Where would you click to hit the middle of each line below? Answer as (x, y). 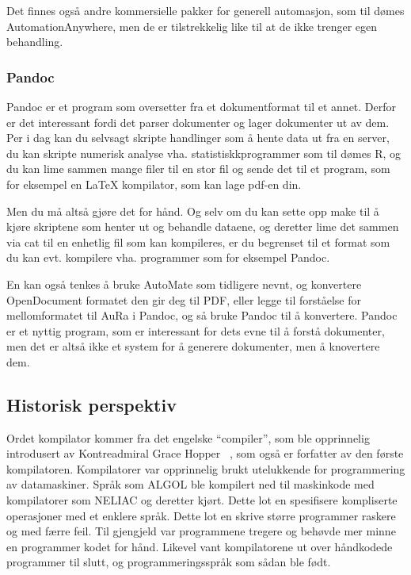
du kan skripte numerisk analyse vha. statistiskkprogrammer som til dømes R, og (204, 153)
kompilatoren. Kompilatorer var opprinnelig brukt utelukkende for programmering (206, 468)
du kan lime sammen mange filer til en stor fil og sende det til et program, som (198, 169)
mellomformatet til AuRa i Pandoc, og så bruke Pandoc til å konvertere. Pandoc (202, 315)
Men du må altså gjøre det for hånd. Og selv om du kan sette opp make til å (193, 211)
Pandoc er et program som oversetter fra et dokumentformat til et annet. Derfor (202, 106)
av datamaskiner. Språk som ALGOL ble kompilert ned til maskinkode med (190, 484)
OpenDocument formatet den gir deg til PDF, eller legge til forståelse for (184, 299)
